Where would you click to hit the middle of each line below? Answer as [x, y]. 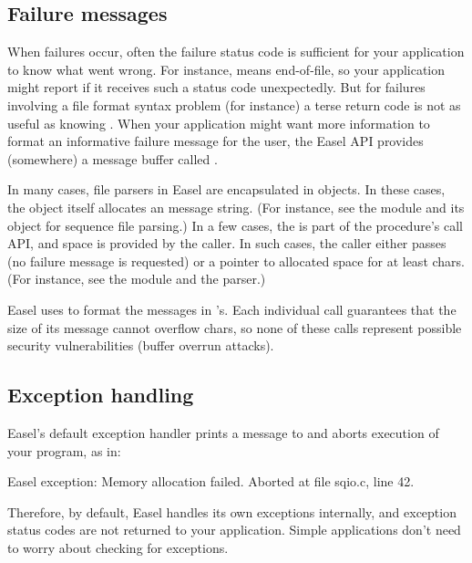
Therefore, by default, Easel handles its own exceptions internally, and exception [232, 511]
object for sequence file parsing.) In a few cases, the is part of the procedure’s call [235, 225]
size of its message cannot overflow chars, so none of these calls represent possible [235, 327]
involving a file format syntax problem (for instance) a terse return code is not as [234, 104]
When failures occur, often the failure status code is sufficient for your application [236, 52]
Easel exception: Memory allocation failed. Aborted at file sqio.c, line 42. [211, 481]
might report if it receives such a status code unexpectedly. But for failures [216, 87]
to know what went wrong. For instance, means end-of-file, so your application [226, 69]
